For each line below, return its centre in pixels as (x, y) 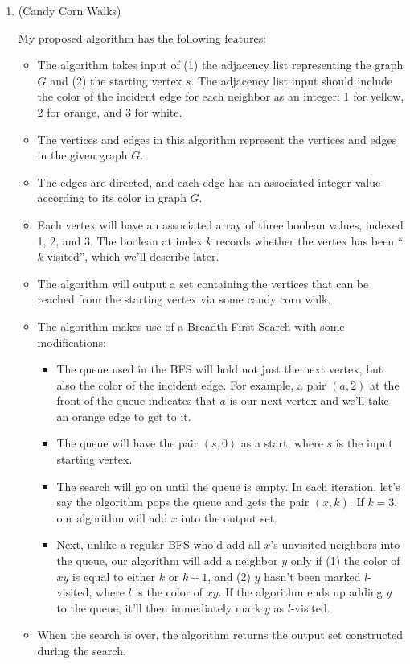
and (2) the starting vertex (116, 80)
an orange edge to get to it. (124, 416)
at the (385, 384)
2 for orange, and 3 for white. (110, 111)
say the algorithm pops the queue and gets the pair (183, 502)
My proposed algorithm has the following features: (142, 37)
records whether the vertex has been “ (310, 240)
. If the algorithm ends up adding (300, 592)
